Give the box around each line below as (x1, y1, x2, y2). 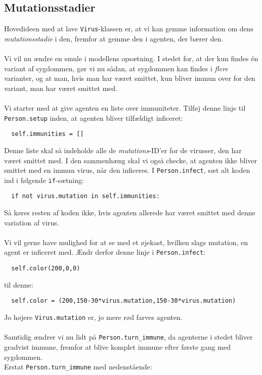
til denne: (4, 279, 33, 290)
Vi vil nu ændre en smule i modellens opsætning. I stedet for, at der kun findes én (4, 53, 258, 64)
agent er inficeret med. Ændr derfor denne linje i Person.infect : (4, 247, 205, 257)
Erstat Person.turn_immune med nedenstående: (4, 361, 152, 372)
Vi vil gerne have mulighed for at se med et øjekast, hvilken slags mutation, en (4, 237, 248, 247)
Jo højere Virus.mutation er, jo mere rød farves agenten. (4, 312, 183, 322)
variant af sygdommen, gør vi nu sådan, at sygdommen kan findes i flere (4, 63, 228, 73)
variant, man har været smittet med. (4, 82, 118, 93)
